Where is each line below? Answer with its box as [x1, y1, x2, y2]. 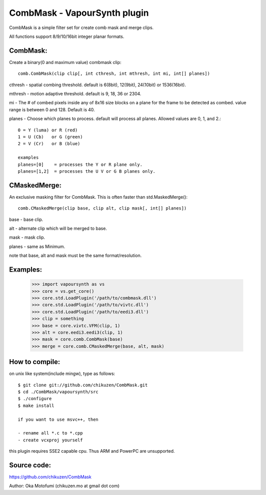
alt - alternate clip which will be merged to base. [9, 225, 107, 231]
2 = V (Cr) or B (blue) [18, 141, 81, 147]
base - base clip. [9, 217, 43, 222]
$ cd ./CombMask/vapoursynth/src [18, 389, 99, 395]
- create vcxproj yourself [18, 437, 83, 443]
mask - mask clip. [9, 234, 45, 241]
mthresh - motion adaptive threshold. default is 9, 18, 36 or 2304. [9, 91, 141, 97]
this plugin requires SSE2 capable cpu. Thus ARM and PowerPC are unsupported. [9, 448, 175, 454]
